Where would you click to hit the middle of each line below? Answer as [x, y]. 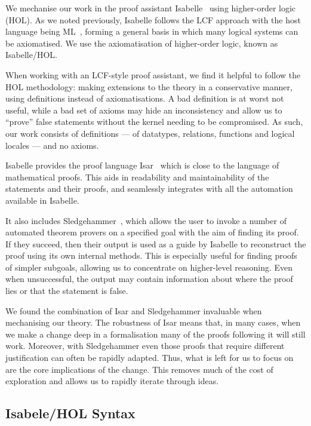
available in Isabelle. [42, 200]
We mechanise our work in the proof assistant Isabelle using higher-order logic [151, 8]
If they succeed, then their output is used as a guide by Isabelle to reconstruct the [156, 243]
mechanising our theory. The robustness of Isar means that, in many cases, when [153, 322]
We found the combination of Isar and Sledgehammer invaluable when [134, 310]
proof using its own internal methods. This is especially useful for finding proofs [151, 255]
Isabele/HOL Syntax [70, 413]
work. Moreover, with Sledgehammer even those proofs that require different [145, 346]
